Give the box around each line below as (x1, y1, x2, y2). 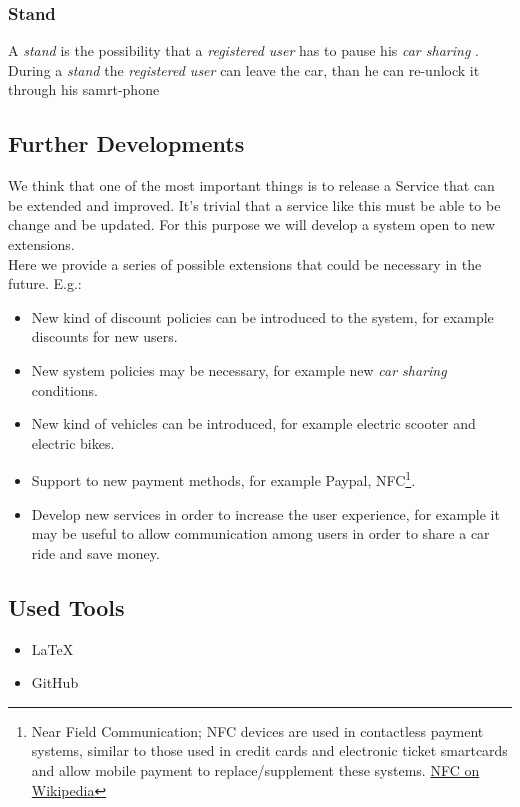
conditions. (31, 379, 99, 400)
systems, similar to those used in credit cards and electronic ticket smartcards (31, 740, 508, 761)
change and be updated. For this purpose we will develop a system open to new (8, 214, 496, 235)
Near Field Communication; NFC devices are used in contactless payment (31, 720, 484, 741)
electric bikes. (31, 432, 115, 453)
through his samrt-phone (8, 79, 160, 100)
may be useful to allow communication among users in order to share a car (31, 523, 490, 544)
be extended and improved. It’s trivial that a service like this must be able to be (8, 194, 501, 215)
